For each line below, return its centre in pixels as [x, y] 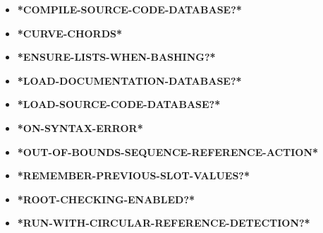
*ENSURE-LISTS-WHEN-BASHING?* [116, 57]
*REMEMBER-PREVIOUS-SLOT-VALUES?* [133, 175]
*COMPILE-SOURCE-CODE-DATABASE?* [129, 9]
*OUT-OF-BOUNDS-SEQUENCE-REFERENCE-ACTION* [168, 151]
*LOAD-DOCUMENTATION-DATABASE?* [129, 80]
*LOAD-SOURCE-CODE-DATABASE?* [119, 104]
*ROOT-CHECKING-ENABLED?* [106, 199]
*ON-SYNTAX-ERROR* [80, 127]
